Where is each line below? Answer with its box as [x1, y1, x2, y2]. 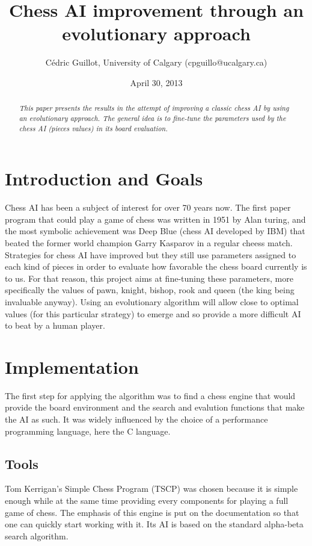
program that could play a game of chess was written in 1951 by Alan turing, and [5, 213, 306, 225]
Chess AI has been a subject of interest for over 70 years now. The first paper [5, 201, 291, 214]
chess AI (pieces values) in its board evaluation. [19, 123, 168, 133]
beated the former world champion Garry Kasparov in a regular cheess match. [5, 236, 293, 249]
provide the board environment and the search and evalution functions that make [5, 401, 305, 414]
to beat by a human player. [5, 319, 105, 332]
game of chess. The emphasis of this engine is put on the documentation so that [5, 506, 299, 518]
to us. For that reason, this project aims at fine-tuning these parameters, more [5, 271, 293, 284]
